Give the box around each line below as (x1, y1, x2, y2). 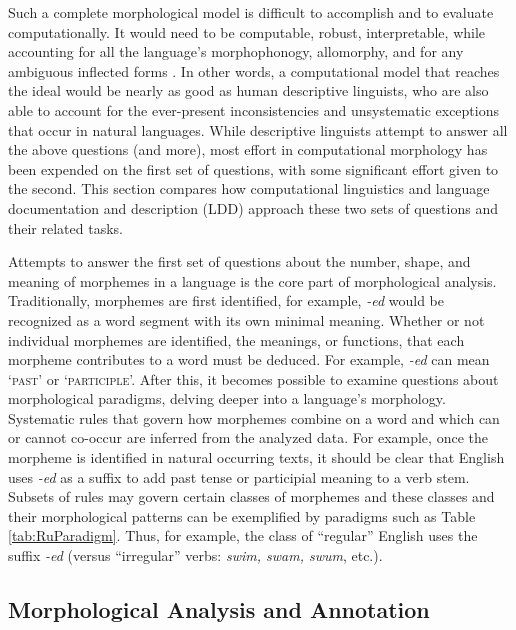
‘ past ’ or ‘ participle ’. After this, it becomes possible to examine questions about (8, 368, 499, 389)
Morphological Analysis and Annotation (8, 594, 430, 625)
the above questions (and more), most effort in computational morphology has (8, 139, 488, 160)
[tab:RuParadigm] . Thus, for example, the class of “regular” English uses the (8, 525, 478, 546)
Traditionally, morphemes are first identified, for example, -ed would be (8, 290, 444, 311)
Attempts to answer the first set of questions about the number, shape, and (8, 251, 471, 272)
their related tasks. (8, 217, 123, 238)
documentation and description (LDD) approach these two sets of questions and (8, 197, 498, 218)
